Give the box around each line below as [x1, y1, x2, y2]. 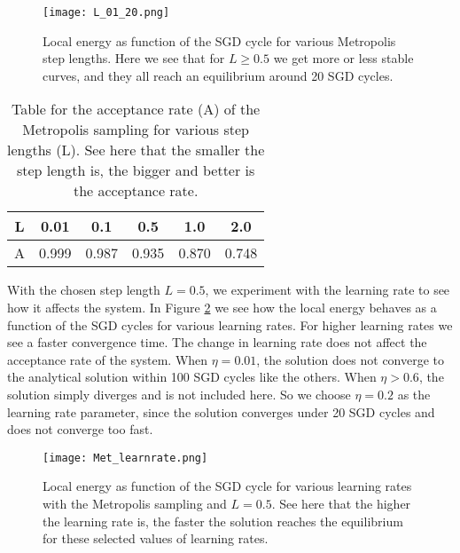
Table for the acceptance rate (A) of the [12, 99, 261, 120]
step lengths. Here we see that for [43, 49, 225, 67]
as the [397, 385, 431, 403]
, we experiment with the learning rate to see [205, 280, 450, 299]
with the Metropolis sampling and [43, 494, 227, 513]
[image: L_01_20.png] [43, 6, 170, 19]
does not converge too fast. [7, 420, 153, 438]
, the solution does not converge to [256, 350, 445, 368]
